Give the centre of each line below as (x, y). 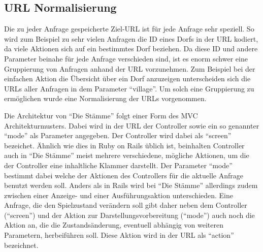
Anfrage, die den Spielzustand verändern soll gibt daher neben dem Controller (126, 205)
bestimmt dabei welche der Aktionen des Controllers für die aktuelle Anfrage (124, 175)
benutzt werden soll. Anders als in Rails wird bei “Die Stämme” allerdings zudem (131, 185)
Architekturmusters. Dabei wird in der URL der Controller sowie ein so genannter (132, 125)
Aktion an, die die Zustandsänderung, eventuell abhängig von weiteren (114, 225)
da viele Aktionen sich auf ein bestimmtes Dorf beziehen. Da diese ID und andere (131, 49)
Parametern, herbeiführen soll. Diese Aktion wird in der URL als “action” (119, 235)
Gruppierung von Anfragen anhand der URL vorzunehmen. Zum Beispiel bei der (130, 68)
